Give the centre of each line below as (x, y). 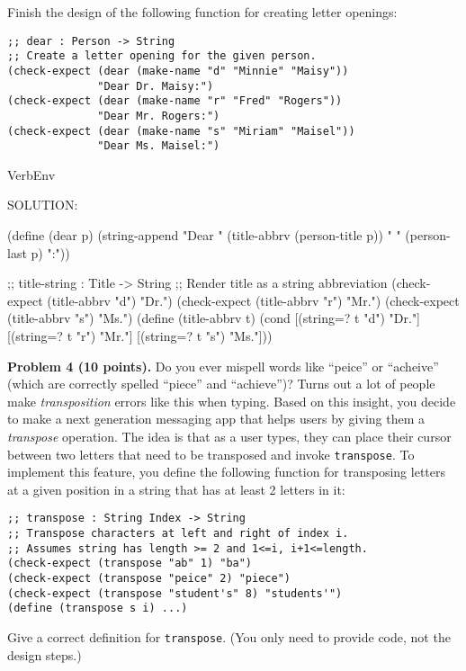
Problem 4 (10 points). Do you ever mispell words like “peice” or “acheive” (223, 366)
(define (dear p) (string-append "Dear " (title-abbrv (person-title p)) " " (204, 235)
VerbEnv (31, 174)
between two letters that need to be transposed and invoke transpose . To (211, 454)
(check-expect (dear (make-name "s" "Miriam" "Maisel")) (181, 131)
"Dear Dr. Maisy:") (156, 86)
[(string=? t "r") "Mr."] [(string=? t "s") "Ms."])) (140, 335)
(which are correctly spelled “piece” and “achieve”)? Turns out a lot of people (221, 384)
